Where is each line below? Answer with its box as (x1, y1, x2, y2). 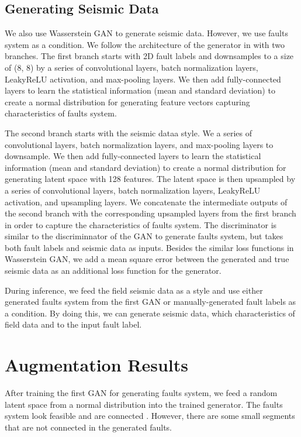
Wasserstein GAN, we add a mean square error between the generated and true (5, 253, 289, 265)
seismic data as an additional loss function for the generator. (5, 264, 222, 277)
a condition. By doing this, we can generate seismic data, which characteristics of (5, 307, 295, 319)
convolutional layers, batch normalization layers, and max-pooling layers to (5, 138, 274, 150)
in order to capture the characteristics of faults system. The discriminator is (5, 218, 277, 230)
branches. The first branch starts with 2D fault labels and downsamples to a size (5, 50, 294, 62)
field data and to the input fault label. (5, 318, 142, 331)
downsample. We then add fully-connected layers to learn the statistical (5, 150, 261, 162)
